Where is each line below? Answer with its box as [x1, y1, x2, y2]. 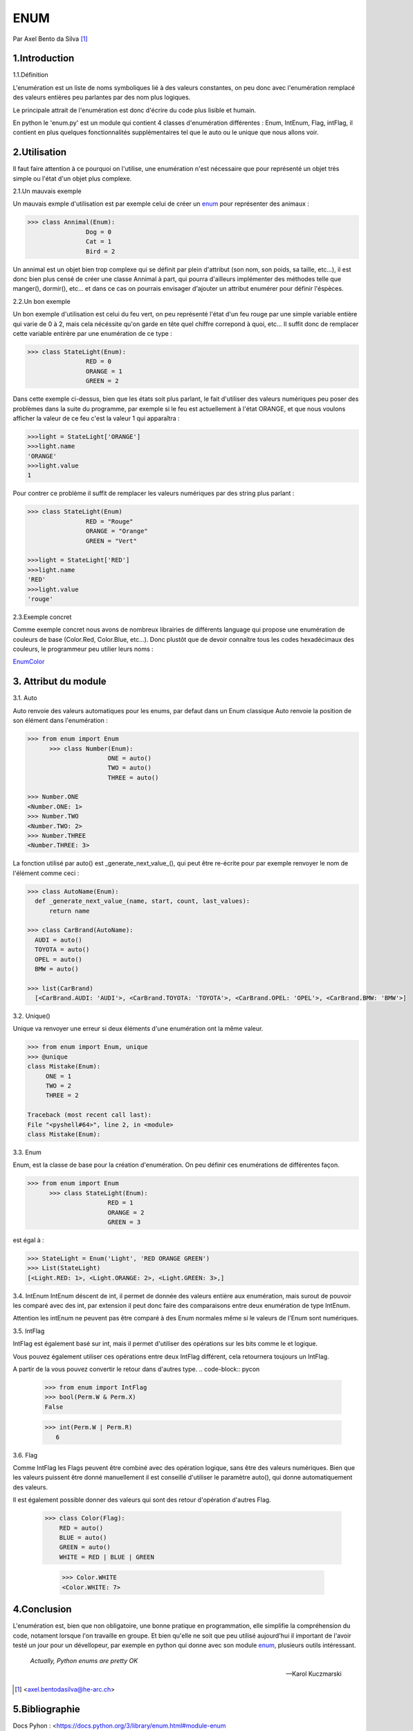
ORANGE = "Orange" [85, 527, 148, 535]
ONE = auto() [107, 754, 152, 762]
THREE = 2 [45, 1091, 79, 1100]
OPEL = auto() [35, 956, 83, 963]
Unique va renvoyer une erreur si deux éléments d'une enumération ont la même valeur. [12, 1025, 264, 1033]
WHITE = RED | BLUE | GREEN [59, 1553, 155, 1561]
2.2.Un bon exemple [12, 297, 71, 305]
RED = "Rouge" [85, 517, 134, 526]
